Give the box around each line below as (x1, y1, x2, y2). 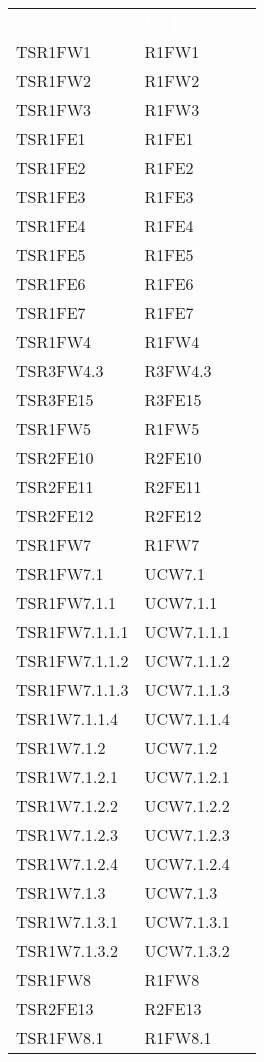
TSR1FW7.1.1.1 (16, 620, 129, 643)
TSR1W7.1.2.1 (16, 765, 119, 788)
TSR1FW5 (16, 417, 92, 440)
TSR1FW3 (16, 98, 92, 121)
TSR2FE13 (16, 997, 94, 1020)
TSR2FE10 (16, 446, 94, 469)
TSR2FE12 (16, 504, 94, 527)
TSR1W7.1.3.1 (16, 910, 119, 933)
